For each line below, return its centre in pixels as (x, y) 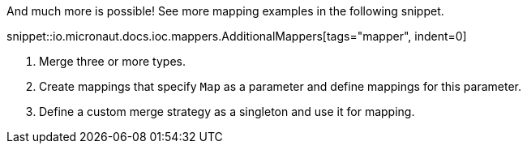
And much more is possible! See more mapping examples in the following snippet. (225, 11)
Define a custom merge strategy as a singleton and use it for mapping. (227, 111)
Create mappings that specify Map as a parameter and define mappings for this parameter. (281, 86)
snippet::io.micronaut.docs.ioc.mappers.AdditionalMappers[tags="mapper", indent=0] (237, 36)
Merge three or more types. (112, 61)
